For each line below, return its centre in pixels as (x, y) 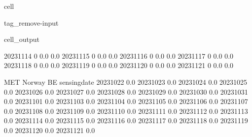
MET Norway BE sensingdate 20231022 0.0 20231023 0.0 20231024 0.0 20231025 (126, 82)
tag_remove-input (31, 22)
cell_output (22, 39)
